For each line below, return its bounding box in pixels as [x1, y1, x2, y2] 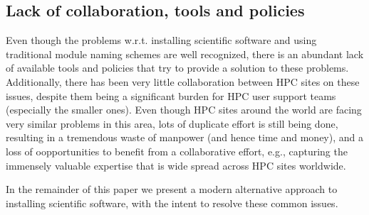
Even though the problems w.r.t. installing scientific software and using [6, 33, 317, 48]
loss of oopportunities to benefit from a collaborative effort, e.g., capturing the [6, 143, 348, 158]
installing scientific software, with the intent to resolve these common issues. [6, 195, 338, 210]
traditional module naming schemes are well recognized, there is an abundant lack [6, 46, 364, 61]
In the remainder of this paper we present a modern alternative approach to [6, 182, 338, 197]
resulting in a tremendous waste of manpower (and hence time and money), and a [6, 130, 363, 145]
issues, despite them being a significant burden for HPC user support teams [6, 88, 336, 103]
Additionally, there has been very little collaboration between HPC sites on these [6, 74, 360, 89]
